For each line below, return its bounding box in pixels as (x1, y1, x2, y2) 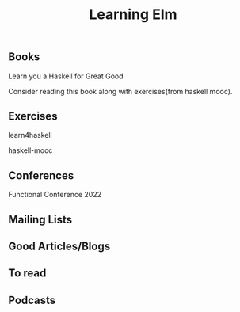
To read (8, 267, 47, 280)
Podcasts (8, 293, 56, 306)
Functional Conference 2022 (8, 190, 102, 200)
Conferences (8, 169, 74, 182)
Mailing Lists (8, 212, 73, 226)
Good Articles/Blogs (8, 240, 111, 253)
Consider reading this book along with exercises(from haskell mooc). (8, 86, 233, 96)
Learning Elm (89, 6, 177, 24)
